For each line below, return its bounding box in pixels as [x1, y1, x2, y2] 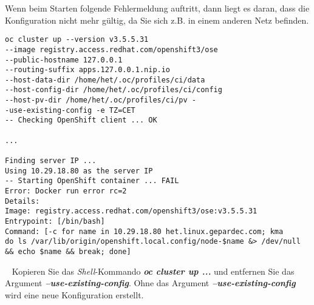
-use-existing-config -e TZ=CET [5, 106, 135, 115]
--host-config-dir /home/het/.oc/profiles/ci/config [5, 85, 222, 95]
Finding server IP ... [5, 156, 97, 166]
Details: [5, 196, 40, 206]
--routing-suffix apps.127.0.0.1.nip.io [5, 65, 171, 75]
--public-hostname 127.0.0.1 [5, 55, 123, 64]
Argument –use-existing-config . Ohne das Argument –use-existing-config [5, 277, 296, 289]
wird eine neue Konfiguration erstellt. [5, 288, 144, 301]
